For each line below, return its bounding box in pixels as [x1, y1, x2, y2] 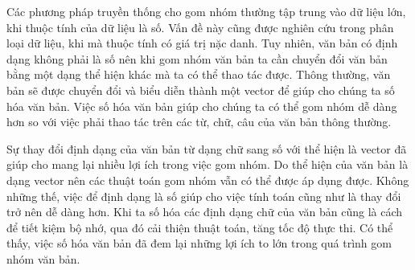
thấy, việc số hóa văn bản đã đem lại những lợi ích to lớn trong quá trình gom [6, 235, 392, 252]
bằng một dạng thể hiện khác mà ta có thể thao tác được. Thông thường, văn [6, 66, 391, 83]
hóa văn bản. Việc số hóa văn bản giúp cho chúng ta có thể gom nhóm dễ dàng [6, 97, 397, 114]
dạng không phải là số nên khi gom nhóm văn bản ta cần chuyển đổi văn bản [6, 50, 388, 67]
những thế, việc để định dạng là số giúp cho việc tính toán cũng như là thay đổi [6, 187, 401, 204]
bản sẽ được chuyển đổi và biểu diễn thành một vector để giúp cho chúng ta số [6, 81, 395, 98]
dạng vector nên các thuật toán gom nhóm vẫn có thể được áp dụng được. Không [6, 171, 409, 188]
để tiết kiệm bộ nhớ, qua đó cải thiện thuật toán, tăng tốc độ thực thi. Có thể [6, 219, 393, 235]
